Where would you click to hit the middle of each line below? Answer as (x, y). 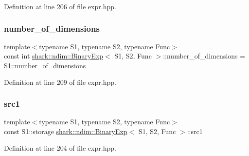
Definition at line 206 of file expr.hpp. (60, 6)
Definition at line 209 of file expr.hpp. (60, 82)
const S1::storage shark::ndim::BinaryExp (66, 131)
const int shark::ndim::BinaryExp (54, 56)
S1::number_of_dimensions (45, 65)
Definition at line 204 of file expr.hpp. (60, 147)
